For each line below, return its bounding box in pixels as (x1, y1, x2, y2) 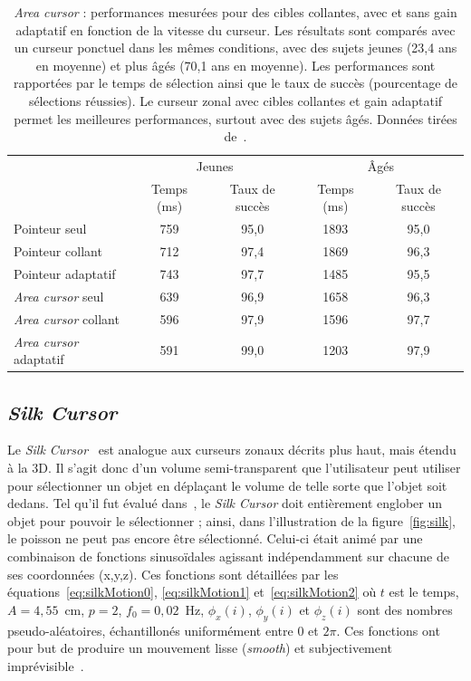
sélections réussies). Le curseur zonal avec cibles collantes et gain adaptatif (28, 91, 443, 110)
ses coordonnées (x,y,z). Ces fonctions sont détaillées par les (7, 564, 339, 583)
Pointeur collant (14, 242, 102, 261)
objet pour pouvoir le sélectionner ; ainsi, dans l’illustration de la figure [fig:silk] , (7, 511, 456, 530)
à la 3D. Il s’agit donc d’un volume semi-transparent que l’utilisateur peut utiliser (7, 457, 461, 476)
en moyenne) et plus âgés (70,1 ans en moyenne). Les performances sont (35, 55, 436, 74)
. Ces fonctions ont (336, 620, 440, 639)
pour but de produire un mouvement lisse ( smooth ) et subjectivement (7, 638, 392, 657)
